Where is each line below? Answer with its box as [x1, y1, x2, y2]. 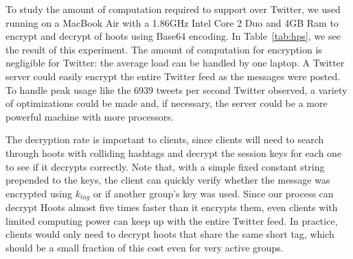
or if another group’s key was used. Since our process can [93, 186, 334, 200]
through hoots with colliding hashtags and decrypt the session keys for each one [5, 145, 342, 160]
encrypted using [5, 186, 72, 200]
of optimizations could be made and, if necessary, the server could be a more [5, 96, 328, 110]
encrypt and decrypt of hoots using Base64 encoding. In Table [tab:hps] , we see [5, 29, 341, 43]
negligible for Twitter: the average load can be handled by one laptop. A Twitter [5, 56, 345, 70]
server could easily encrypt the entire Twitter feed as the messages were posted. [5, 69, 341, 83]
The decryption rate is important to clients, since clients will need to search [5, 132, 324, 147]
